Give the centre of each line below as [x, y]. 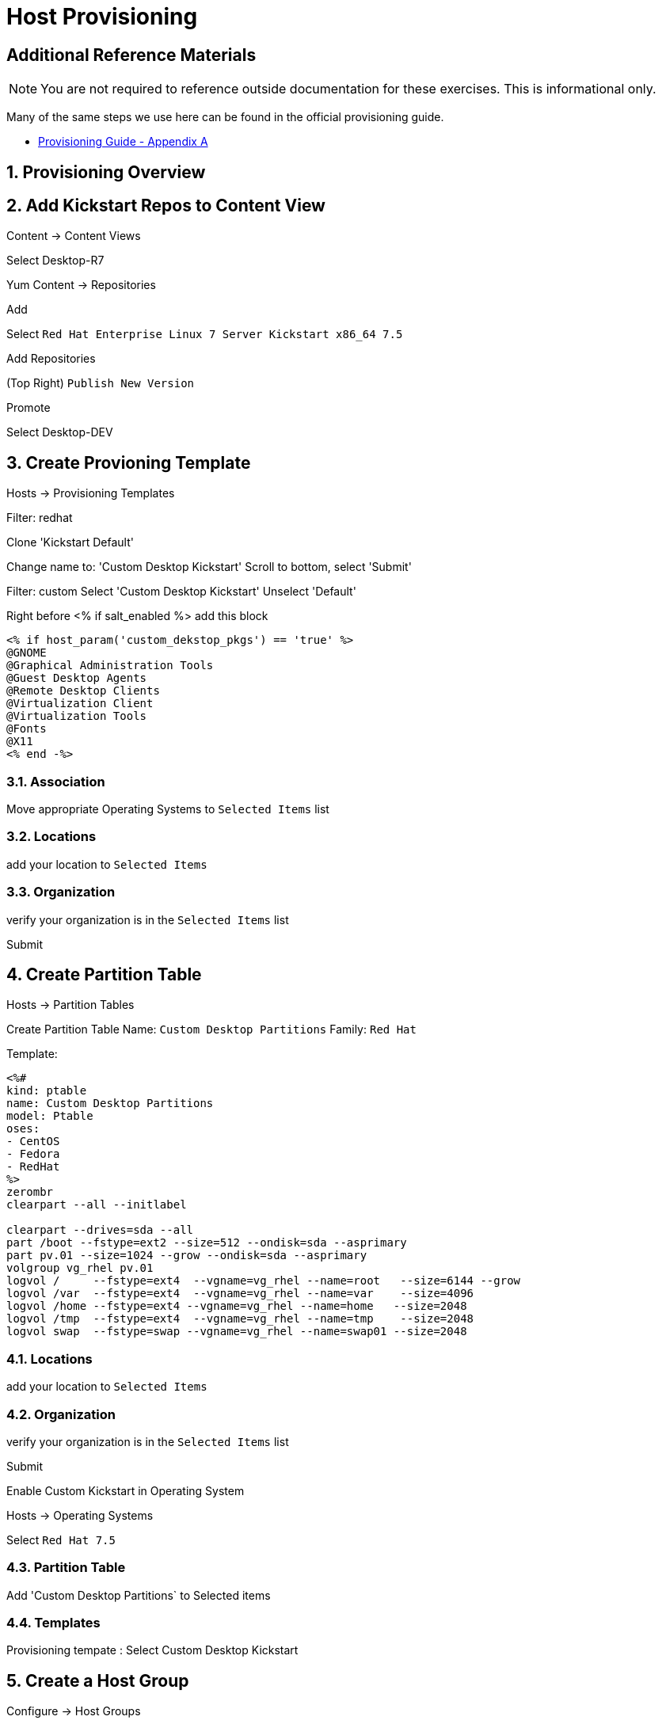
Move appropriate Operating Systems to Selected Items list [168, 809]
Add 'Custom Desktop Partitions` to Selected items [139, 1595]
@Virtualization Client [80, 704]
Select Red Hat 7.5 [61, 1539]
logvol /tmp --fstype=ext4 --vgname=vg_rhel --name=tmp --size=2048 [240, 1319]
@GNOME [27, 653]
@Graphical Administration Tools [110, 666]
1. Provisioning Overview [106, 172]
